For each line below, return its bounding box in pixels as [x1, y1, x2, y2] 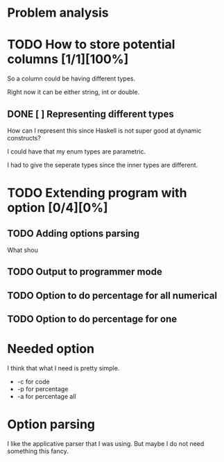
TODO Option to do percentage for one [7, 313, 178, 325]
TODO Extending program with [7, 185, 187, 201]
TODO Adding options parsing [7, 227, 140, 239]
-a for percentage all [17, 393, 76, 401]
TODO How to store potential [7, 37, 175, 53]
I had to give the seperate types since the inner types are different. [7, 160, 198, 169]
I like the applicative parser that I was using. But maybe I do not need [7, 439, 205, 447]
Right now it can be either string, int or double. [7, 88, 140, 97]
